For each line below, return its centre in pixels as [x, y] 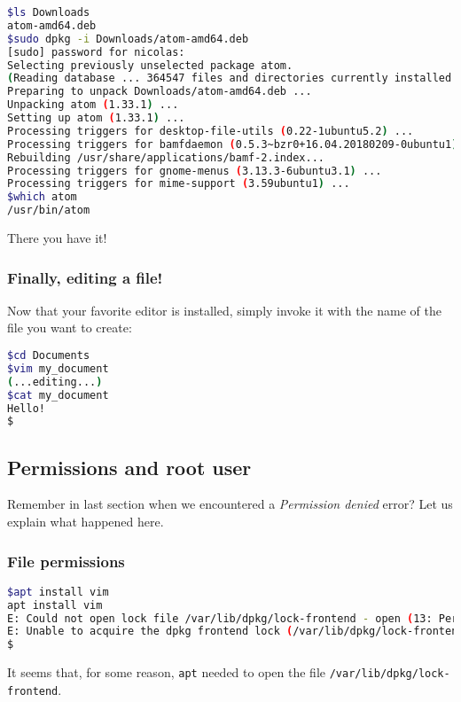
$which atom [42, 197]
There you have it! [57, 238]
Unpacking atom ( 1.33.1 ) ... [93, 105]
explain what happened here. [86, 522]
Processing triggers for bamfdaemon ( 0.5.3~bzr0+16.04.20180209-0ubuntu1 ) [233, 144]
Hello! [26, 408]
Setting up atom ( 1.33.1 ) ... [96, 118]
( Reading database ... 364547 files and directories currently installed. [233, 78]
